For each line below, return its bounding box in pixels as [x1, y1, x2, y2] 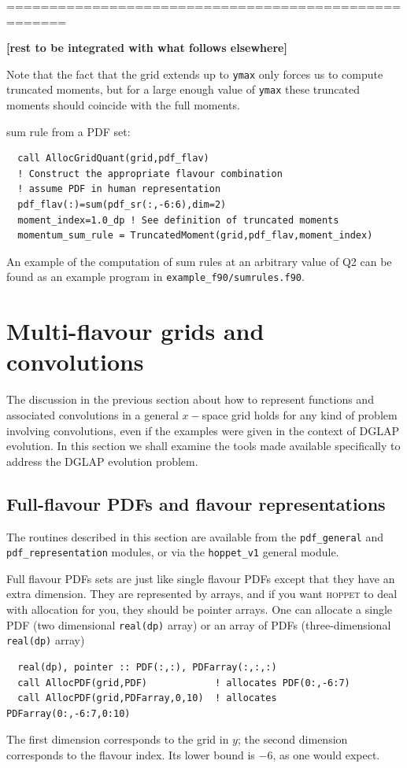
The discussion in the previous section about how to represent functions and [6, 391, 374, 408]
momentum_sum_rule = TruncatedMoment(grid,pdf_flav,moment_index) [17, 230, 373, 242]
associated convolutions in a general [6, 407, 179, 423]
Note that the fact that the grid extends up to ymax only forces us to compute [6, 65, 383, 82]
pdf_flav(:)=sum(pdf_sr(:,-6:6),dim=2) [17, 199, 227, 211]
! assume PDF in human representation [17, 183, 221, 195]
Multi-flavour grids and [6, 315, 265, 347]
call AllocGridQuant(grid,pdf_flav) [17, 153, 209, 164]
